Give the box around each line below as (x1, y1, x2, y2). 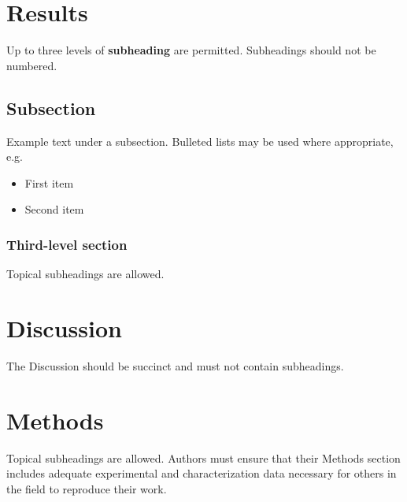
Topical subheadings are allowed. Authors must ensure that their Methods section (6, 449, 401, 466)
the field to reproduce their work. (6, 480, 167, 496)
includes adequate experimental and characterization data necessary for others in (6, 465, 397, 482)
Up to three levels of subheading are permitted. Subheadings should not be (6, 42, 376, 58)
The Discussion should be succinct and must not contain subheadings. (6, 357, 344, 374)
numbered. (6, 57, 57, 73)
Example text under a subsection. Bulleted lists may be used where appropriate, (6, 132, 394, 149)
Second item (24, 201, 84, 218)
